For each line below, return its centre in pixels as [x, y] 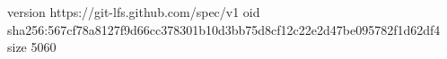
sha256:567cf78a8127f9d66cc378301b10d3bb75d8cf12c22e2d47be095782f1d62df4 [224, 29]
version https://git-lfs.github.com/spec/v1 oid [134, 12]
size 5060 [32, 47]
